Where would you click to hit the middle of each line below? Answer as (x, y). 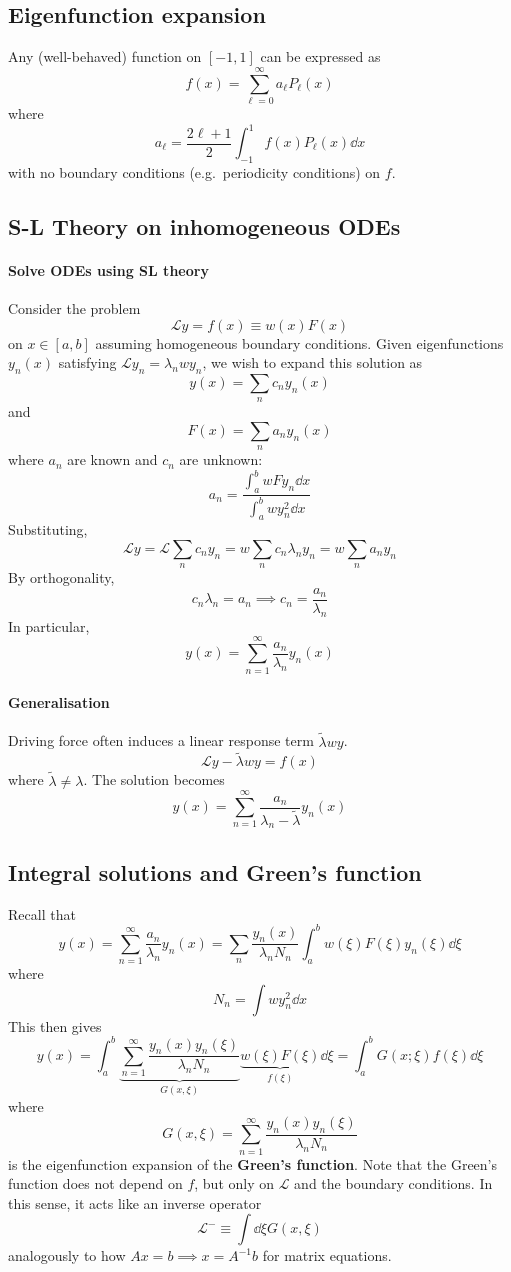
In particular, (49, 625)
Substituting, (48, 529)
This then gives (55, 1025)
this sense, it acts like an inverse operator (135, 1202)
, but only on (234, 1183)
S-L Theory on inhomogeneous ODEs (204, 225)
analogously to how (67, 1255)
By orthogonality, (61, 577)
